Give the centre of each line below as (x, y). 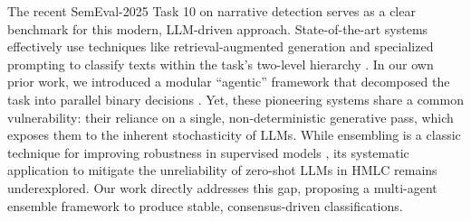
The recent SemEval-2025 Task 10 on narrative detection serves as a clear (211, 11)
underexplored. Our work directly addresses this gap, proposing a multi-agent (222, 187)
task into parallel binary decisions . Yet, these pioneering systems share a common (235, 99)
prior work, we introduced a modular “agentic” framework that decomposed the (229, 82)
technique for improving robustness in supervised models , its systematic (208, 152)
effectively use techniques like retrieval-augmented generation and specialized (221, 46)
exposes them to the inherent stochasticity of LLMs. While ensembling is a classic (234, 135)
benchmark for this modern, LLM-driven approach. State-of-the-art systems (218, 28)
